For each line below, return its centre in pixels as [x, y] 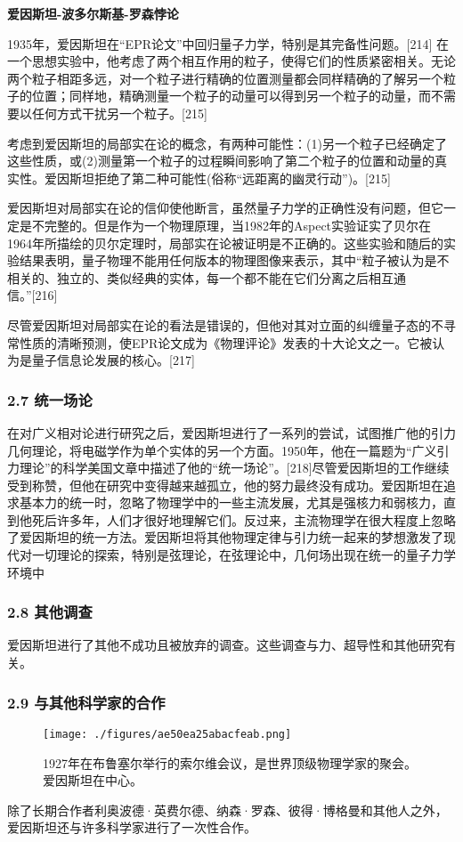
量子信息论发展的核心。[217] [113, 360]
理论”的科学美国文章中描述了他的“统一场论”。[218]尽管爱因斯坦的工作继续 [234, 468]
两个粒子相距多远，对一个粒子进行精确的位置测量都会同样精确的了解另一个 [225, 78]
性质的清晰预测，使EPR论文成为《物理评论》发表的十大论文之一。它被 [226, 342]
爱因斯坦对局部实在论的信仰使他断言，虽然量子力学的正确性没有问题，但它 [225, 208]
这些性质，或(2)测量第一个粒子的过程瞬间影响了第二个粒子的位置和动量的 [221, 161]
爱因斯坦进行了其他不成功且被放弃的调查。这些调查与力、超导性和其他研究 [225, 645]
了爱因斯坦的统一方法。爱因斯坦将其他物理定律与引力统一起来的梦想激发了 [225, 537]
